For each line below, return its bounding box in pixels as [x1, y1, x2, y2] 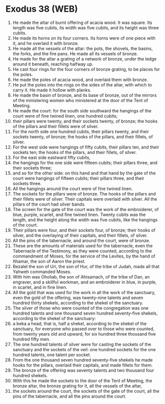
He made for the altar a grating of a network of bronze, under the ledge [12, 56, 157, 62]
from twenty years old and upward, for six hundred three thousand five [12, 331, 156, 337]
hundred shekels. [12, 372, 48, 378]
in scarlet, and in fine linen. [12, 284, 68, 290]
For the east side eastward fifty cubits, [12, 154, 91, 160]
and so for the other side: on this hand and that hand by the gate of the [12, 170, 156, 176]
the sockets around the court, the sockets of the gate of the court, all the [12, 388, 160, 394]
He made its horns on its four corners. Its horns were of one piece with [12, 35, 156, 41]
